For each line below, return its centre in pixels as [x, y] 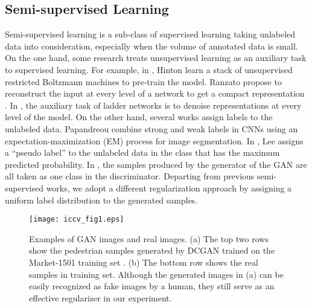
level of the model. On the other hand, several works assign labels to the [139, 117]
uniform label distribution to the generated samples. [101, 200]
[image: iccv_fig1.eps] [77, 220]
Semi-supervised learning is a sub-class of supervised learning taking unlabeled [150, 34]
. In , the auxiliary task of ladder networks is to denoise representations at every [153, 105]
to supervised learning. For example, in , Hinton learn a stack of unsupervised [149, 69]
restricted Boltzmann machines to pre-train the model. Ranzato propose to [143, 81]
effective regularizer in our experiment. [100, 297]
